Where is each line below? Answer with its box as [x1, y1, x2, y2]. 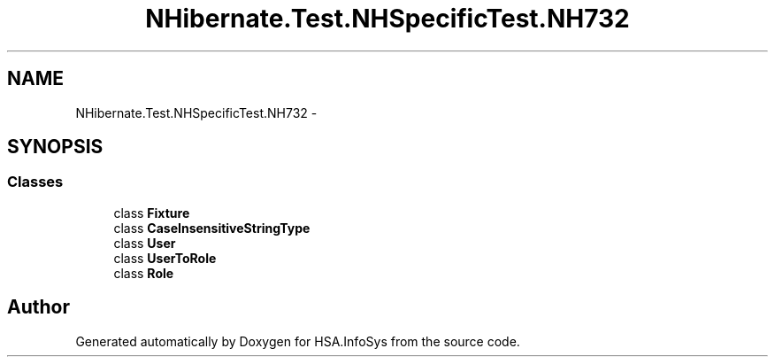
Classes [7, 173, 64, 191]
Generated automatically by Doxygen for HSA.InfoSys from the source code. [75, 333, 520, 349]
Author [7, 296, 70, 319]
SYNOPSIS [7, 136, 104, 159]
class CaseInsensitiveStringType [113, 220, 311, 236]
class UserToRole [113, 250, 217, 266]
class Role [113, 265, 174, 281]
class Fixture [113, 205, 190, 221]
